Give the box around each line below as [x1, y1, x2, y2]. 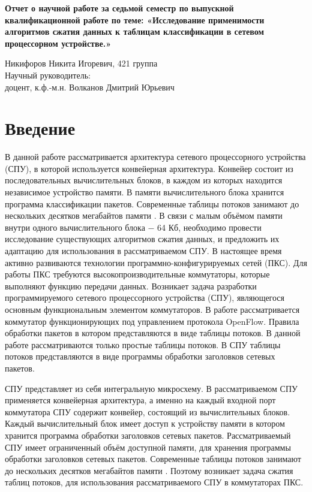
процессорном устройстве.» [5, 37, 112, 49]
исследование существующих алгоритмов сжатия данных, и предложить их [5, 233, 280, 245]
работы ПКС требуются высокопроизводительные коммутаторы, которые [5, 268, 270, 280]
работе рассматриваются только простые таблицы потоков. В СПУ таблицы [5, 338, 281, 351]
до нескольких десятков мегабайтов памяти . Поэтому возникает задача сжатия [5, 464, 293, 476]
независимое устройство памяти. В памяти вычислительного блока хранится [5, 186, 284, 198]
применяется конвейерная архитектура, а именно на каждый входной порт [5, 394, 276, 406]
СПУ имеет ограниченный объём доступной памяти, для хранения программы [5, 440, 291, 453]
